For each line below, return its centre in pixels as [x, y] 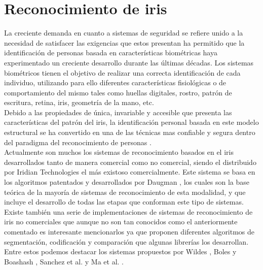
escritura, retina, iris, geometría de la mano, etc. [79, 102]
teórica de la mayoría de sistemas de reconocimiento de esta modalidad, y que [125, 192]
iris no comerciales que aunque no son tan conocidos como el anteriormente [121, 222]
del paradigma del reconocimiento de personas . [78, 142]
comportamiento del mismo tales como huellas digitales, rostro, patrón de [118, 92]
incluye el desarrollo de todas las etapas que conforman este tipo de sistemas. [124, 202]
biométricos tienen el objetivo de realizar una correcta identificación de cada [122, 72]
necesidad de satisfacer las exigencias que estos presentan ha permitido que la [124, 42]
